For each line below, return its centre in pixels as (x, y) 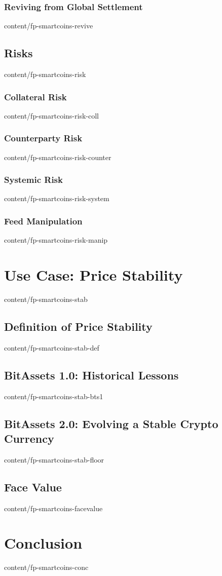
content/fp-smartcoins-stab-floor (54, 459)
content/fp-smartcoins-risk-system (57, 198)
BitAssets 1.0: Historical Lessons (91, 375)
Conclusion (43, 543)
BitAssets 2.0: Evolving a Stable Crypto (111, 423)
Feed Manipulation (43, 221)
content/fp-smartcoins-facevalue (53, 508)
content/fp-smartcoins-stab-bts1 (54, 396)
